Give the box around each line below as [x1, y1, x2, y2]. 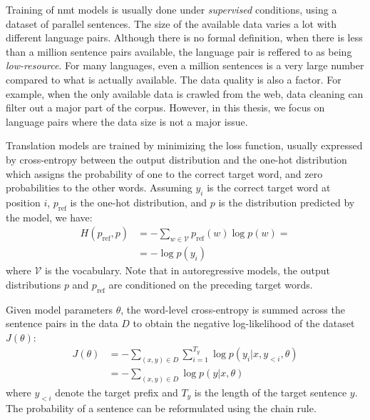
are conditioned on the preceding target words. [108, 276, 313, 291]
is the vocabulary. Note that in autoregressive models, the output [45, 263, 330, 278]
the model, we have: [6, 209, 93, 224]
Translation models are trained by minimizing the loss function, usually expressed [6, 138, 363, 153]
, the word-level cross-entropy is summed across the [120, 301, 345, 316]
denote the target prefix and [55, 384, 178, 399]
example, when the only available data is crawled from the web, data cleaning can [6, 86, 364, 101]
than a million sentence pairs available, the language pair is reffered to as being [6, 44, 352, 59]
